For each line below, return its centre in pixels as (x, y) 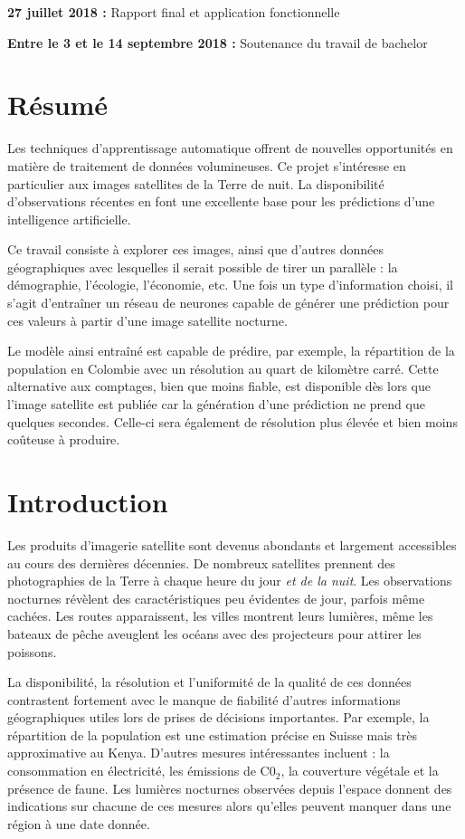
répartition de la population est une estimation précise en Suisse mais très (212, 734)
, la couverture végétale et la (360, 771)
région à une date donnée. (79, 823)
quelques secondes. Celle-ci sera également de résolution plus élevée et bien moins (232, 421)
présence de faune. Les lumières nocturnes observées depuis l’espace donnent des (230, 788)
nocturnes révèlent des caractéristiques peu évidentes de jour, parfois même (216, 598)
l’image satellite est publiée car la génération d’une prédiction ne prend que (216, 404)
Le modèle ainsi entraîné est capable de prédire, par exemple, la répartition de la (231, 351)
